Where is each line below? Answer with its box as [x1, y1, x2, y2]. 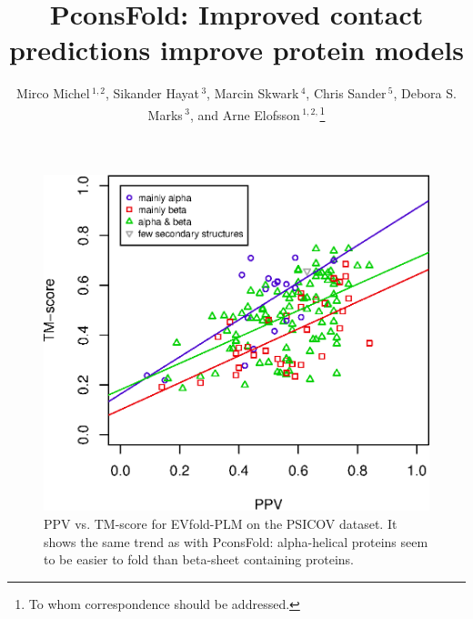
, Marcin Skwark [206, 84, 299, 103]
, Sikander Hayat [105, 84, 200, 103]
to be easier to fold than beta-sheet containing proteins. [44, 550, 354, 569]
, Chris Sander [306, 84, 387, 103]
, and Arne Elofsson [189, 105, 300, 124]
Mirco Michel [16, 84, 90, 103]
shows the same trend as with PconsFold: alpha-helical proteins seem [44, 532, 428, 551]
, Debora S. [393, 84, 457, 103]
